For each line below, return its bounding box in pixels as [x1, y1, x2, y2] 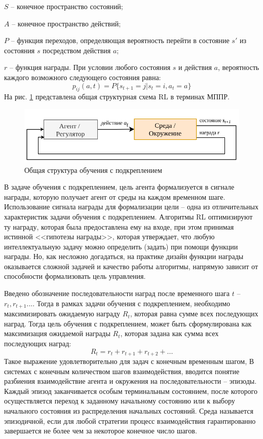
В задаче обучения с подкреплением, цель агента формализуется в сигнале [4, 181, 235, 192]
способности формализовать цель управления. [4, 271, 146, 281]
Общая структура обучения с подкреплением [24, 164, 162, 175]
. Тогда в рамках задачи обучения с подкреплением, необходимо [32, 298, 231, 308]
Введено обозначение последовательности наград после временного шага [4, 288, 230, 299]
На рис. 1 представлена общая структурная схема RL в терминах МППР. [4, 91, 230, 102]
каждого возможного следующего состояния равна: [4, 71, 161, 82]
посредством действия [43, 45, 111, 55]
